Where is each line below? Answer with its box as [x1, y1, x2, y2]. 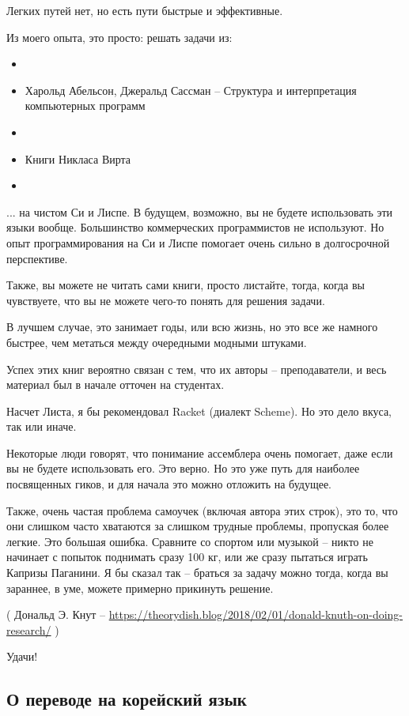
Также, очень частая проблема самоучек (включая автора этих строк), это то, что [6, 502, 398, 518]
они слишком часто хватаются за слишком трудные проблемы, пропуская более [6, 518, 389, 534]
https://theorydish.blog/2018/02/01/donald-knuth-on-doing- [108, 606, 403, 623]
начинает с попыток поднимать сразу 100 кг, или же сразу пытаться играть [6, 548, 368, 565]
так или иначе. [6, 418, 77, 435]
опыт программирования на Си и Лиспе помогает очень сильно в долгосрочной [6, 234, 390, 251]
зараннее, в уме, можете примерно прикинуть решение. [6, 579, 274, 596]
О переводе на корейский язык [6, 687, 247, 711]
